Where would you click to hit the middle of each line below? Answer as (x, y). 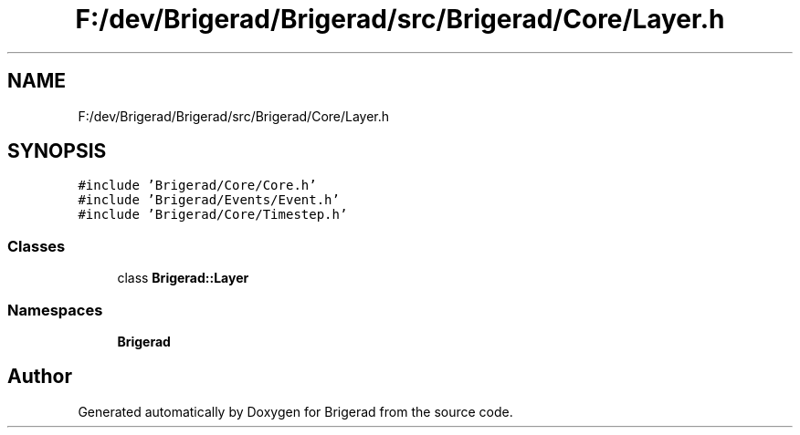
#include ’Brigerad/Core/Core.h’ (197, 186)
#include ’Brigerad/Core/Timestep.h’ (213, 215)
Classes (37, 246)
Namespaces (55, 310)
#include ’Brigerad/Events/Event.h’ (209, 200)
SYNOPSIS (57, 151)
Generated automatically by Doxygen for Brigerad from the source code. (295, 411)
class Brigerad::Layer (183, 278)
